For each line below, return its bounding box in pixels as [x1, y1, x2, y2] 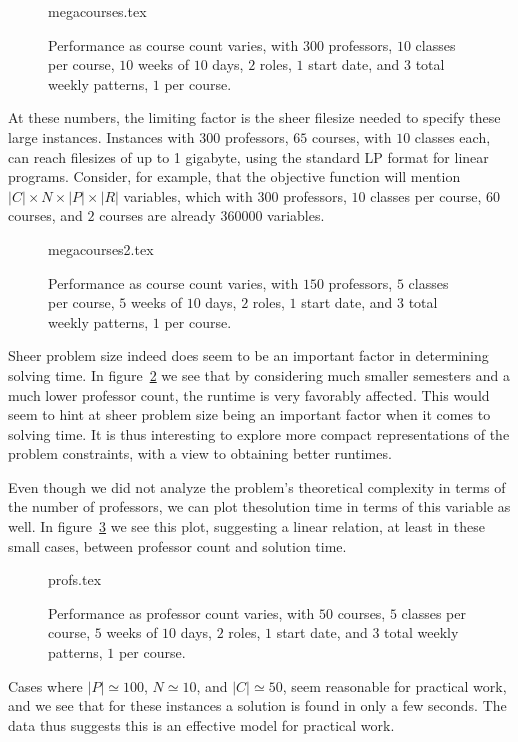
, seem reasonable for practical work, [282, 675, 507, 696]
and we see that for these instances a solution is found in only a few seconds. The [8, 695, 507, 716]
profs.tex [48, 569, 102, 590]
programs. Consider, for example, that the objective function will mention [8, 166, 461, 187]
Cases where [8, 675, 83, 696]
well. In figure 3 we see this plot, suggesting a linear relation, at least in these [8, 516, 485, 537]
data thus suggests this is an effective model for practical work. [8, 714, 395, 735]
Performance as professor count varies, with [48, 602, 315, 623]
